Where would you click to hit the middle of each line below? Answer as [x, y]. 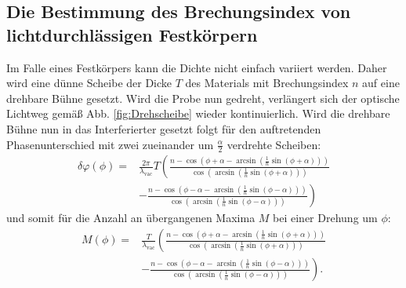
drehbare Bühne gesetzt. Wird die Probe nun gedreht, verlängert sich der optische [203, 98]
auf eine [381, 83]
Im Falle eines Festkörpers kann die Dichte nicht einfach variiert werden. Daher [197, 67]
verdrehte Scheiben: [274, 144]
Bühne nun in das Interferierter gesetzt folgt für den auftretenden [164, 128]
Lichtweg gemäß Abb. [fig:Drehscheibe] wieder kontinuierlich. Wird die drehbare [198, 113]
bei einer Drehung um [325, 218]
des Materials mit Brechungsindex [267, 83]
